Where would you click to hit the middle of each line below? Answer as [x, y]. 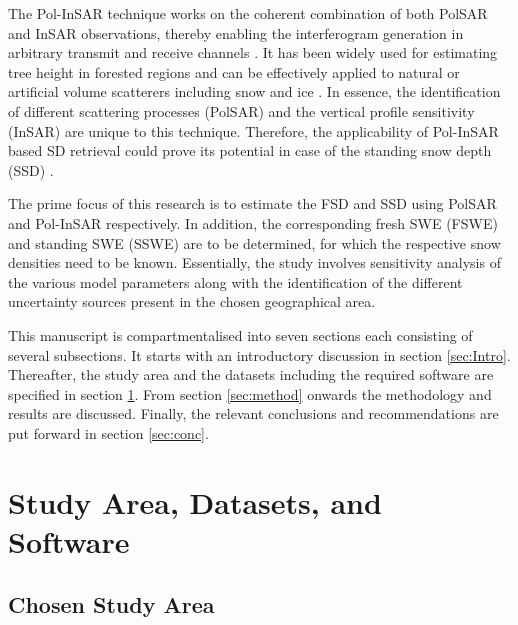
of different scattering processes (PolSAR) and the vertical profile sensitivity [241, 110]
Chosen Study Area [111, 604]
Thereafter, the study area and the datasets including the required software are [251, 374]
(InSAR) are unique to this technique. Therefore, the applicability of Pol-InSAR [253, 130]
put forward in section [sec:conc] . [108, 432]
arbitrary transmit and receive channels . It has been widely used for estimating [253, 52]
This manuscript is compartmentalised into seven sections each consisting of [240, 334]
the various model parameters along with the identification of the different [235, 281]
